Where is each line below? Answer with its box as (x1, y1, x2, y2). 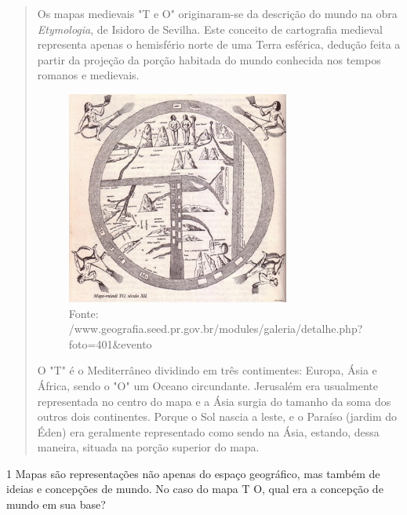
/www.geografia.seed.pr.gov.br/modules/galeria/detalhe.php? (68, 320, 363, 337)
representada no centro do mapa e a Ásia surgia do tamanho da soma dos (37, 393, 391, 409)
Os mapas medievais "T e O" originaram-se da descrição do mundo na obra (37, 5, 398, 21)
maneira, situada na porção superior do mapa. (37, 439, 260, 455)
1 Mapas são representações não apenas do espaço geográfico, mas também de (6, 465, 380, 481)
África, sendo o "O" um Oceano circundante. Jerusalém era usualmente (37, 377, 378, 393)
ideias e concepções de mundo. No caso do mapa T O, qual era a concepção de (6, 480, 383, 497)
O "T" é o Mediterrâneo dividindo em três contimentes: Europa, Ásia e (37, 362, 377, 378)
